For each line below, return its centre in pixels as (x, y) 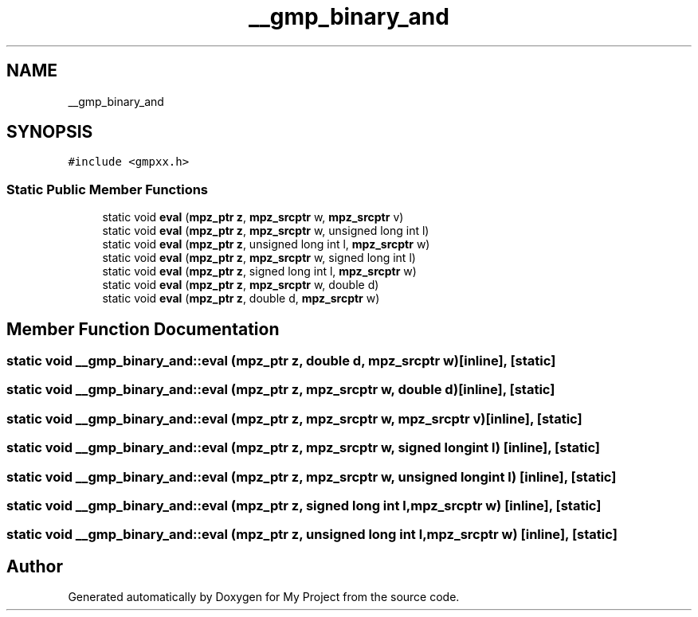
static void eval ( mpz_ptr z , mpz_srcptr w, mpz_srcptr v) (253, 217)
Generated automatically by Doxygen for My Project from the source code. (264, 597)
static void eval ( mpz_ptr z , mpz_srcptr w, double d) (241, 285)
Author (35, 566)
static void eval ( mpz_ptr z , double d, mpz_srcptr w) (241, 299)
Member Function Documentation (143, 329)
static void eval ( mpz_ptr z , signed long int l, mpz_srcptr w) (259, 271)
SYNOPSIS (50, 132)
